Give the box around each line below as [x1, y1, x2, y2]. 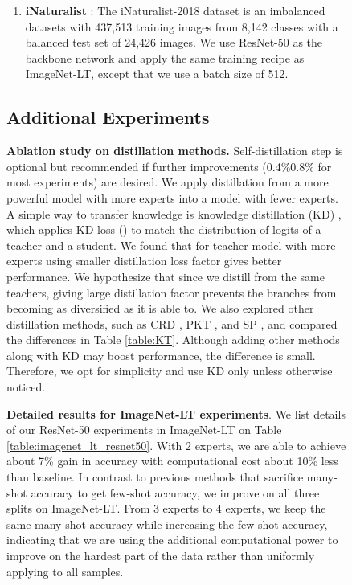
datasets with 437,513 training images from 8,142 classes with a [25, 18, 338, 35]
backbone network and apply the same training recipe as [25, 49, 305, 66]
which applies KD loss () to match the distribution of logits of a [6, 221, 321, 238]
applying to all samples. [6, 562, 124, 579]
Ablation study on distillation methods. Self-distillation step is [6, 142, 343, 159]
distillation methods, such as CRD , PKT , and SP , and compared [6, 315, 338, 332]
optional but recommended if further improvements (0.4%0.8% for [6, 157, 332, 174]
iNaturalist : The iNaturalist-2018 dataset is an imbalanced [25, 2, 325, 18]
